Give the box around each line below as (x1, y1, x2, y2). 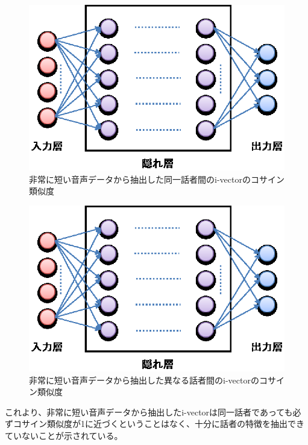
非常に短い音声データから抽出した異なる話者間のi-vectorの (29, 373, 259, 386)
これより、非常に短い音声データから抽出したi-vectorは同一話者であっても (5, 405, 293, 418)
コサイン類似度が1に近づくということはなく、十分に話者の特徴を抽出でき (13, 417, 304, 430)
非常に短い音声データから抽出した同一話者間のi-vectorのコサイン (29, 172, 284, 185)
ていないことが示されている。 (5, 429, 123, 441)
